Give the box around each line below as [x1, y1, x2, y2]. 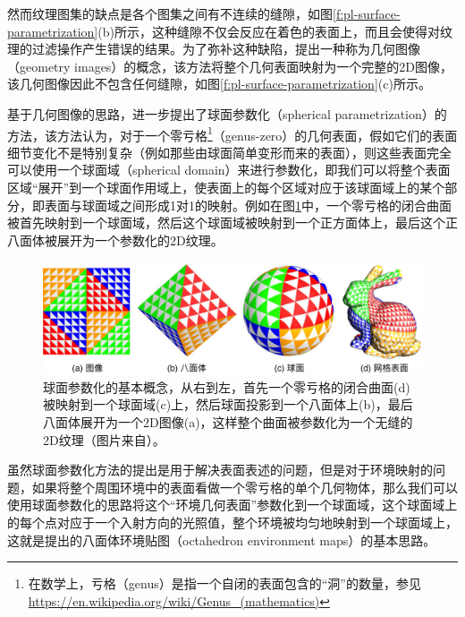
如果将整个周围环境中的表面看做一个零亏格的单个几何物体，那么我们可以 [31, 477, 458, 496]
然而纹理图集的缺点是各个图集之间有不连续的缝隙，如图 [7, 4, 333, 22]
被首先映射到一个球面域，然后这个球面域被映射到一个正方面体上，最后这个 [7, 213, 445, 232]
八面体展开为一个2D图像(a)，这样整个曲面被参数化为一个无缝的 [43, 413, 413, 432]
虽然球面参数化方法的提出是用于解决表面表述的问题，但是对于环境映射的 [7, 460, 433, 479]
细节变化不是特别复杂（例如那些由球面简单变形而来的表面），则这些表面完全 [7, 142, 452, 161]
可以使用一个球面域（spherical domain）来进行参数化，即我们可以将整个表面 [7, 160, 451, 179]
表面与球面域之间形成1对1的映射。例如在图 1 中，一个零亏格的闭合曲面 [44, 195, 452, 214]
